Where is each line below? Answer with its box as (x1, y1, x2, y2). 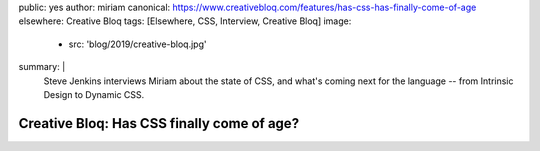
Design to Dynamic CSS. (43, 88, 145, 100)
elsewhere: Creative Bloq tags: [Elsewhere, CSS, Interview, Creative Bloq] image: (18, 15, 352, 27)
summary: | (18, 61, 66, 73)
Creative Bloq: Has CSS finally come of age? (18, 115, 300, 132)
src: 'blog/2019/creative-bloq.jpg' (68, 38, 207, 50)
